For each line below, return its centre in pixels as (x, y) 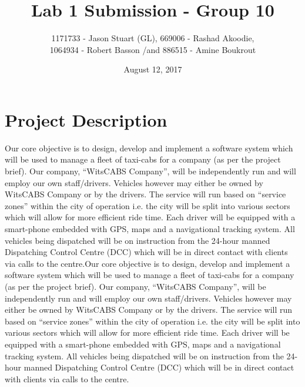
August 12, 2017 (153, 69)
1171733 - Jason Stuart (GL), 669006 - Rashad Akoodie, (153, 38)
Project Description (86, 119)
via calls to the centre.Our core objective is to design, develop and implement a (148, 263)
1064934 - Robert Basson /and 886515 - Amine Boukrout (153, 49)
